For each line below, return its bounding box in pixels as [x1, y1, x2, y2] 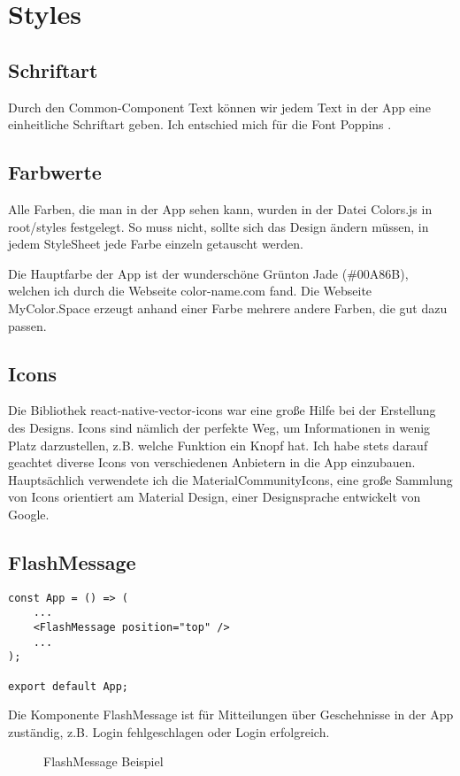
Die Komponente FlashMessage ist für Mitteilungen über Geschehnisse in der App [8, 705, 454, 724]
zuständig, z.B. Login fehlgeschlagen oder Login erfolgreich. [8, 722, 330, 741]
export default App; [8, 680, 129, 693]
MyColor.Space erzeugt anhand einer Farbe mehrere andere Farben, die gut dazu [8, 298, 448, 317]
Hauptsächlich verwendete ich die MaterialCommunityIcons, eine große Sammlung [8, 470, 453, 488]
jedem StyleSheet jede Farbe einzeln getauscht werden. [8, 234, 303, 253]
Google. [8, 504, 50, 523]
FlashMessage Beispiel [43, 752, 164, 771]
